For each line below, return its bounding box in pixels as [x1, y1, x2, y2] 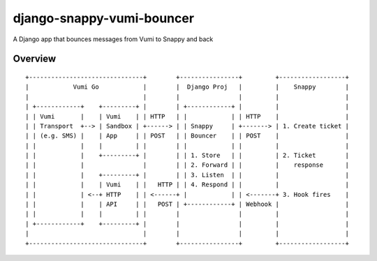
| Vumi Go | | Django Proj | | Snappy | [25, 83, 349, 91]
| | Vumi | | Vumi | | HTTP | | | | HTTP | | [25, 112, 349, 120]
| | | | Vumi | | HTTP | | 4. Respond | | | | [25, 181, 349, 188]
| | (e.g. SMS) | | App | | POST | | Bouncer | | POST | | [25, 132, 349, 140]
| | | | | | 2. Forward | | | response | [25, 161, 349, 169]
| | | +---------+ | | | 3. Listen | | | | [25, 171, 349, 179]
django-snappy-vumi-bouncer [13, 10, 195, 26]
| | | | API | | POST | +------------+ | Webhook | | [25, 200, 349, 209]
